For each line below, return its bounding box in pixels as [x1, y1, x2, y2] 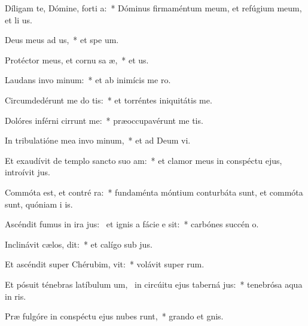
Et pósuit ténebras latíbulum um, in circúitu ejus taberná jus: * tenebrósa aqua [5, 278, 303, 290]
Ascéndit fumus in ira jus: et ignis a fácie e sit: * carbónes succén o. [5, 218, 259, 230]
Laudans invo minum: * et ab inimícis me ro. [5, 74, 171, 86]
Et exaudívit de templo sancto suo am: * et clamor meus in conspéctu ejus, [5, 154, 282, 166]
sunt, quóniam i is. [5, 197, 73, 210]
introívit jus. [5, 166, 50, 178]
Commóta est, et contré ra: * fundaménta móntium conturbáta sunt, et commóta [5, 185, 303, 198]
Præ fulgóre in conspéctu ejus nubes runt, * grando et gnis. [5, 310, 224, 322]
